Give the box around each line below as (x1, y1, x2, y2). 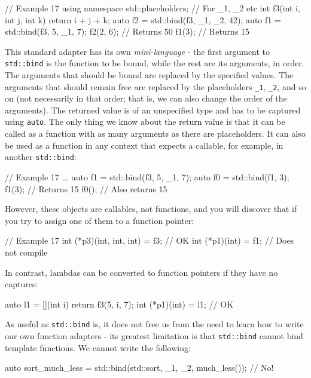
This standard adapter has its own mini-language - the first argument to (5, 45, 270, 57)
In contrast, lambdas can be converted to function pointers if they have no (5, 266, 278, 278)
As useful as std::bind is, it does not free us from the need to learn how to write (5, 318, 304, 330)
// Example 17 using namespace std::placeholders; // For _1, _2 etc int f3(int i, (5, 2, 300, 14)
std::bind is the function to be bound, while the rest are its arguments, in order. (5, 57, 304, 69)
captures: (5, 278, 38, 290)
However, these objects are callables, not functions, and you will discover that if (5, 202, 297, 215)
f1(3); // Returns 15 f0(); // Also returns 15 (5, 182, 167, 195)
